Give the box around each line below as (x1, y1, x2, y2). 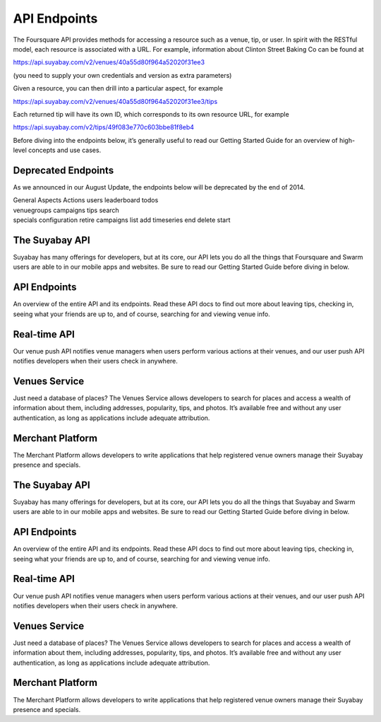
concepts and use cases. (28, 146, 102, 155)
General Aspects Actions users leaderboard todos (13, 196, 159, 204)
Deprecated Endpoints (13, 164, 114, 176)
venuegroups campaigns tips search (13, 206, 119, 214)
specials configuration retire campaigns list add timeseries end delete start (13, 216, 231, 224)
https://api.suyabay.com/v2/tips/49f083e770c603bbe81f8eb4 (13, 123, 194, 132)
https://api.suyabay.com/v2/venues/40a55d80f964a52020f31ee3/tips (13, 97, 218, 105)
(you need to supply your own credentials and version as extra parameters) (13, 71, 232, 79)
